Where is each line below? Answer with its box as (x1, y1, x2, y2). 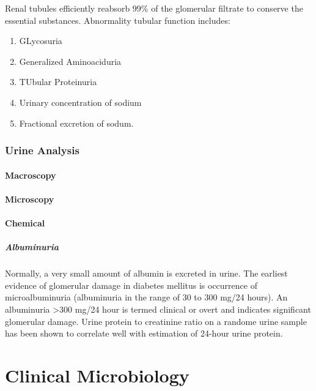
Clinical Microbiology (5, 362, 189, 387)
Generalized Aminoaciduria (19, 54, 122, 67)
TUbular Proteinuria (19, 75, 97, 88)
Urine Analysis (5, 143, 79, 158)
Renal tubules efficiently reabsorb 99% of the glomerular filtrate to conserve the (5, 2, 303, 14)
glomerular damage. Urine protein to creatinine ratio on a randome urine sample (5, 315, 307, 327)
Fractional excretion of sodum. (19, 116, 134, 129)
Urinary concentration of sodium (19, 95, 142, 108)
